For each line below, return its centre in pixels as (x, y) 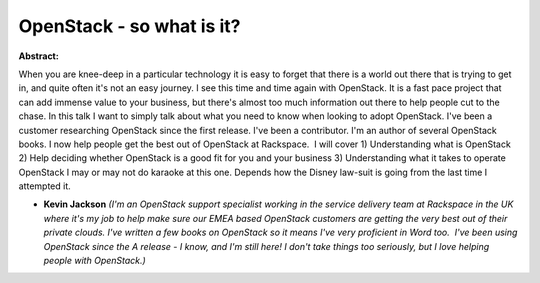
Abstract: (38, 56)
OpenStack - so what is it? (129, 26)
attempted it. (45, 186)
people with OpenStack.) (95, 261)
